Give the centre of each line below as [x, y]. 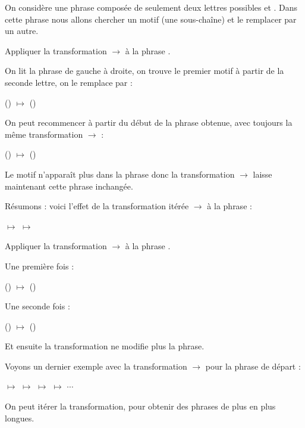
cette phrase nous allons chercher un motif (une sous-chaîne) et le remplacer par [151, 19]
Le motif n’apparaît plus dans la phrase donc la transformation [120, 174]
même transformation [44, 134]
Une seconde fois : [37, 306]
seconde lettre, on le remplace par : [69, 82]
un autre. [22, 31]
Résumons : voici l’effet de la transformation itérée [97, 206]
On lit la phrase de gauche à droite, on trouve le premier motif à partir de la [144, 71]
